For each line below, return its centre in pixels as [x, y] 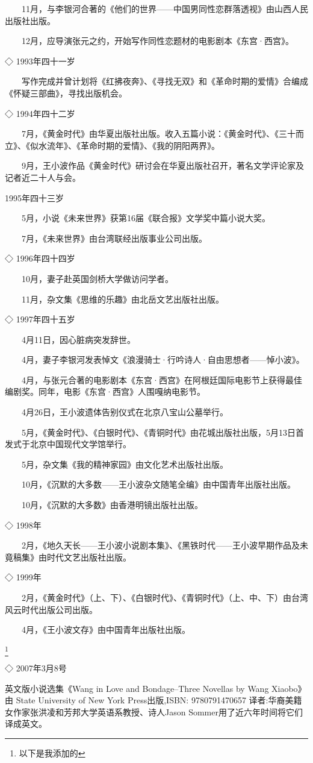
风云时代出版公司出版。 [51, 609]
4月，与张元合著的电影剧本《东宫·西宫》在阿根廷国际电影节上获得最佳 [162, 379]
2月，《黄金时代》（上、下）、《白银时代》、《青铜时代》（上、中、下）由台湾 [165, 597]
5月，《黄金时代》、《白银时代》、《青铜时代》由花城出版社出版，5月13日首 [163, 432]
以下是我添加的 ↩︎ [52, 753]
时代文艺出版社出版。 [89, 557]
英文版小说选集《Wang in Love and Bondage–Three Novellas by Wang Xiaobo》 [156, 688]
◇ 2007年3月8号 [36, 668]
